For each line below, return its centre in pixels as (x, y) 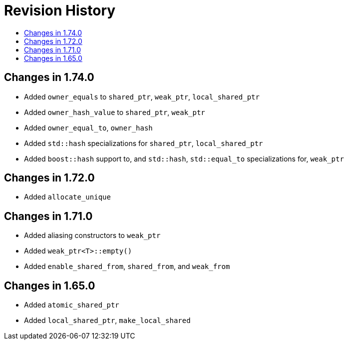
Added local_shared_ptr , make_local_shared (107, 320)
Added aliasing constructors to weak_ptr (92, 235)
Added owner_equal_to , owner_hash (88, 127)
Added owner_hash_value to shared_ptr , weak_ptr (115, 112)
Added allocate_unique (67, 197)
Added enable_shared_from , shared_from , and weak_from (127, 266)
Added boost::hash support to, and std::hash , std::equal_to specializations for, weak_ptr (184, 158)
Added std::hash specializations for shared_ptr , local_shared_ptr (144, 143)
